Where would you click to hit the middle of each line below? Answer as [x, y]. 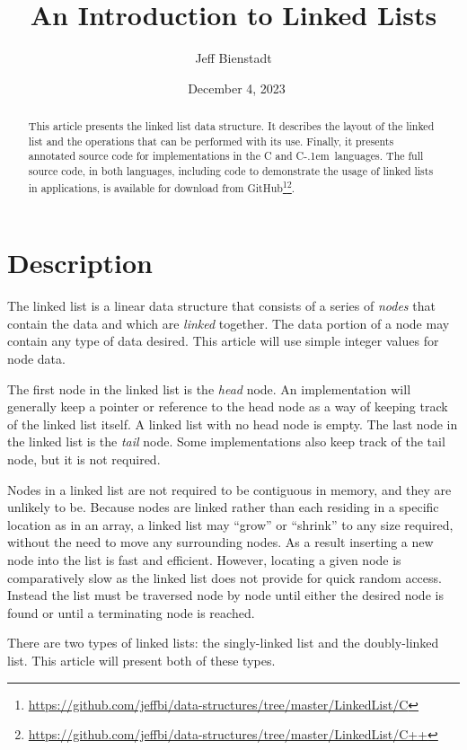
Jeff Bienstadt [233, 58]
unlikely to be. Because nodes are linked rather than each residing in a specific [223, 507]
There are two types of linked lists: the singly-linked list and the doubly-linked [223, 643]
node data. [36, 359]
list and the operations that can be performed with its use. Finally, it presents [211, 141]
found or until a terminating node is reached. [131, 612]
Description [80, 263]
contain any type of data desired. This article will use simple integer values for [223, 341]
